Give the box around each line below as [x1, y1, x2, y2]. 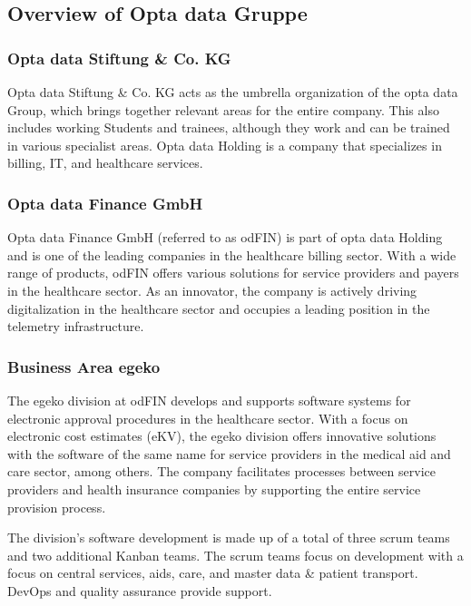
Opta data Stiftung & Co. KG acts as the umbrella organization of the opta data [7, 83, 458, 101]
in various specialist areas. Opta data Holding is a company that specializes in [7, 135, 442, 154]
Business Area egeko [7, 355, 161, 377]
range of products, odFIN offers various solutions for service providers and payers [7, 263, 459, 282]
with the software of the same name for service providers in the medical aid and [7, 444, 451, 463]
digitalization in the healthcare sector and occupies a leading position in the [7, 298, 430, 318]
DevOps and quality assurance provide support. [7, 581, 272, 600]
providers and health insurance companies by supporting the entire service [7, 479, 421, 498]
